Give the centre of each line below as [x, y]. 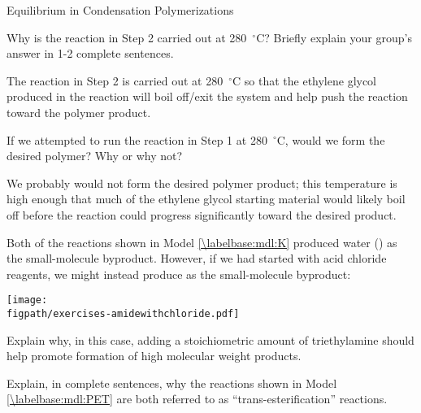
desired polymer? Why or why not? [95, 156]
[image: [27, 300]
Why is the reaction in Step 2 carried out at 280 [127, 37]
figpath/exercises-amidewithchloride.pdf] [123, 313]
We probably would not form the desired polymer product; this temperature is [202, 183]
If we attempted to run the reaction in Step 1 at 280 [137, 139]
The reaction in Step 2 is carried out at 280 [115, 80]
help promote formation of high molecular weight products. [154, 356]
